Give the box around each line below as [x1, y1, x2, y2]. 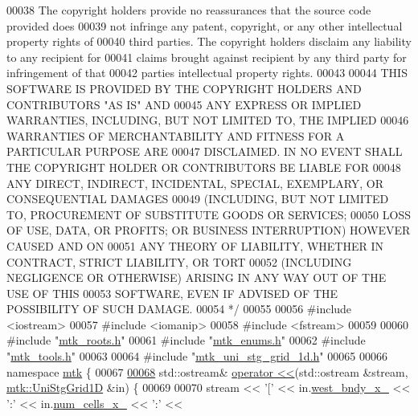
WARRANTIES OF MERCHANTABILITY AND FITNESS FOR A [6, 127, 345, 144]
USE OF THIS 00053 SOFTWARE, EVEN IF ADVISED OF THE [6, 284, 338, 301]
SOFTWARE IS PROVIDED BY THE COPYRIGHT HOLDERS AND [6, 80, 362, 96]
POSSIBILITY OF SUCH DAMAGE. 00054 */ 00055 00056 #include [6, 300, 352, 317]
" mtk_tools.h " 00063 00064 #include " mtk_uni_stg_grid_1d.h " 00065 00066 [6, 348, 387, 365]
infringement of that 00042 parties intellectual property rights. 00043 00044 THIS [6, 64, 408, 81]
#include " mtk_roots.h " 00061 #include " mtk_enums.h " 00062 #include [6, 332, 366, 349]
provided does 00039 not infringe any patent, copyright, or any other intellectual [6, 17, 403, 34]
